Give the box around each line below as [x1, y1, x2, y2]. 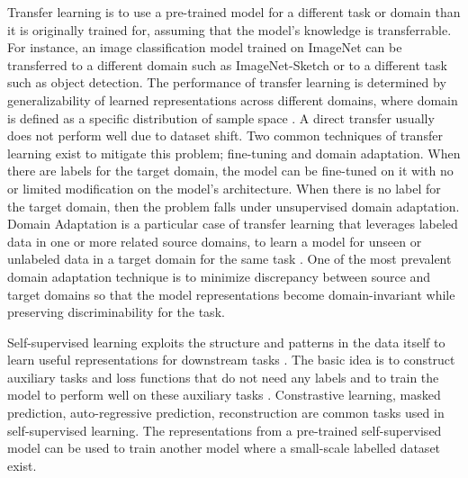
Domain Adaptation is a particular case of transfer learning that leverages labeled [7, 214, 458, 233]
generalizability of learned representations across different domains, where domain [7, 90, 458, 109]
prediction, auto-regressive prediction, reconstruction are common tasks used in [7, 403, 445, 422]
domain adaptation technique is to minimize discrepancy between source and [7, 266, 431, 285]
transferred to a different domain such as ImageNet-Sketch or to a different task [7, 55, 447, 74]
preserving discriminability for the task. [7, 302, 225, 321]
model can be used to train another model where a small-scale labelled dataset [7, 438, 441, 457]
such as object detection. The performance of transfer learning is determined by [7, 73, 446, 92]
